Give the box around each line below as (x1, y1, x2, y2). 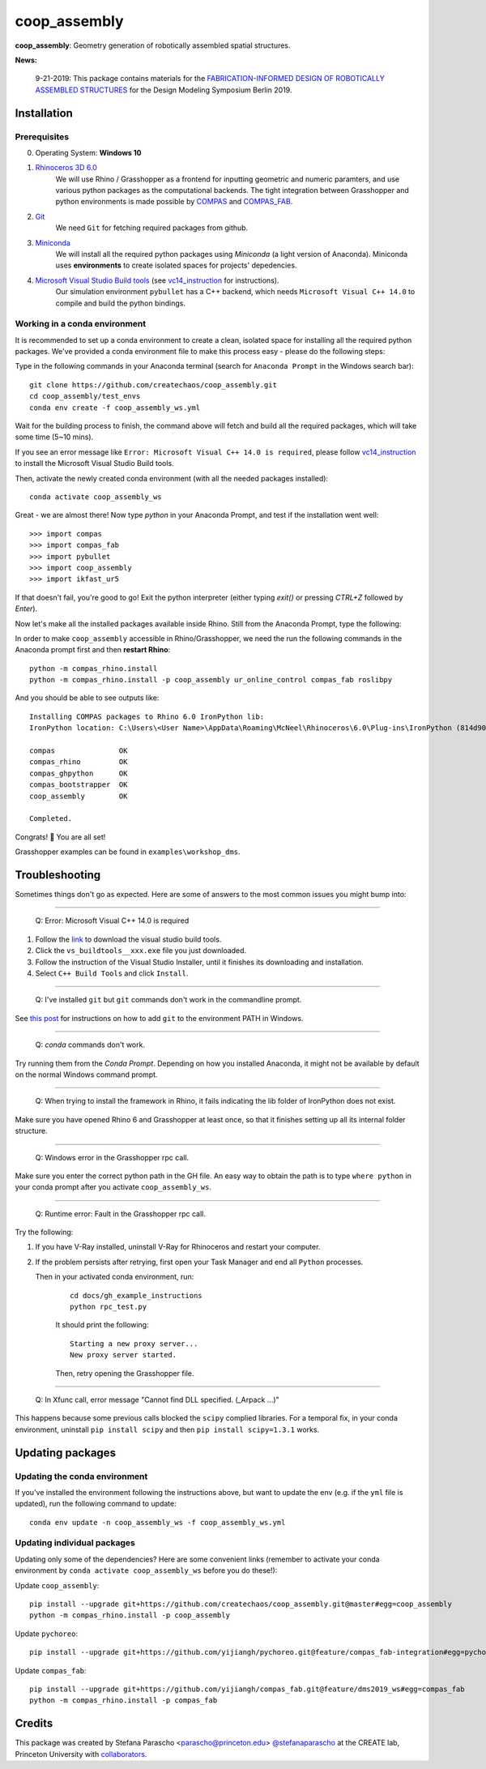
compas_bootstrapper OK (29, 780, 128, 789)
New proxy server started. (70, 1350, 177, 1360)
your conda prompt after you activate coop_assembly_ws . (15, 1182, 212, 1192)
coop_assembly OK (29, 791, 128, 801)
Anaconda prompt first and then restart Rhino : (15, 645, 171, 655)
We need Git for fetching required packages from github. (55, 223, 249, 233)
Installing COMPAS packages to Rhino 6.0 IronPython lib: (29, 711, 265, 721)
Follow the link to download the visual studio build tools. (35, 934, 222, 944)
